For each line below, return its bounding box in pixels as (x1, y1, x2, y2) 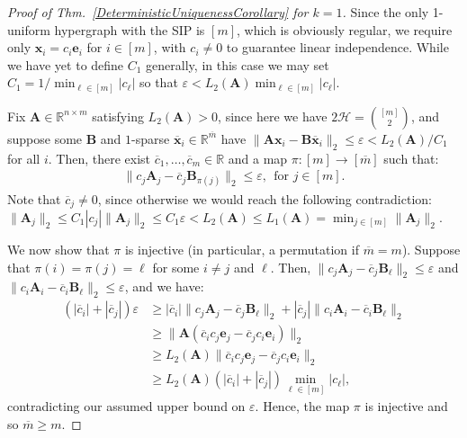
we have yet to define (7, 55, 124, 74)
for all (7, 148, 40, 167)
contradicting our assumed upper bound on (7, 397, 246, 416)
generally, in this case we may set (146, 55, 329, 74)
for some (152, 257, 200, 276)
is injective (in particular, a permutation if (124, 239, 359, 258)
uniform (7, 20, 50, 39)
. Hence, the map (255, 397, 350, 416)
